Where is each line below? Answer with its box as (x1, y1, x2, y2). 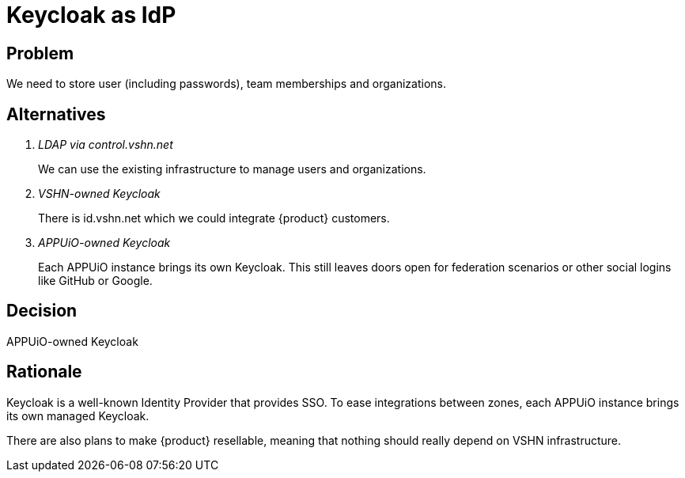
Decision (6, 301, 78, 321)
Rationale (6, 362, 82, 382)
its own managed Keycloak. (6, 408, 149, 423)
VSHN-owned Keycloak (38, 187, 161, 201)
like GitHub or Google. (38, 274, 153, 288)
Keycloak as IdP (6, 2, 176, 28)
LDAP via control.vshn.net (38, 138, 173, 152)
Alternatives (6, 104, 106, 124)
